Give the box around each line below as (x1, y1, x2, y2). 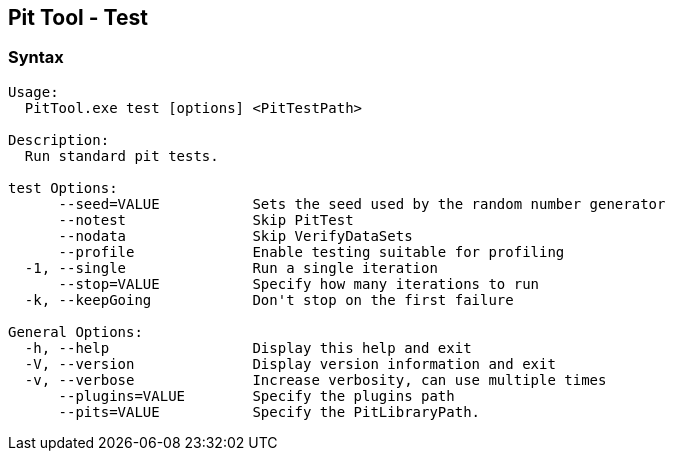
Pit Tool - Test (8, 5, 148, 30)
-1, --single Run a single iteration (24, 259, 438, 276)
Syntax (8, 47, 64, 68)
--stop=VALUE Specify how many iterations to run (58, 275, 540, 292)
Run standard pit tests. (24, 147, 219, 164)
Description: (8, 131, 110, 148)
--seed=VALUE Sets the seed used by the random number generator (58, 195, 666, 212)
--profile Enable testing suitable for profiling (58, 243, 565, 260)
